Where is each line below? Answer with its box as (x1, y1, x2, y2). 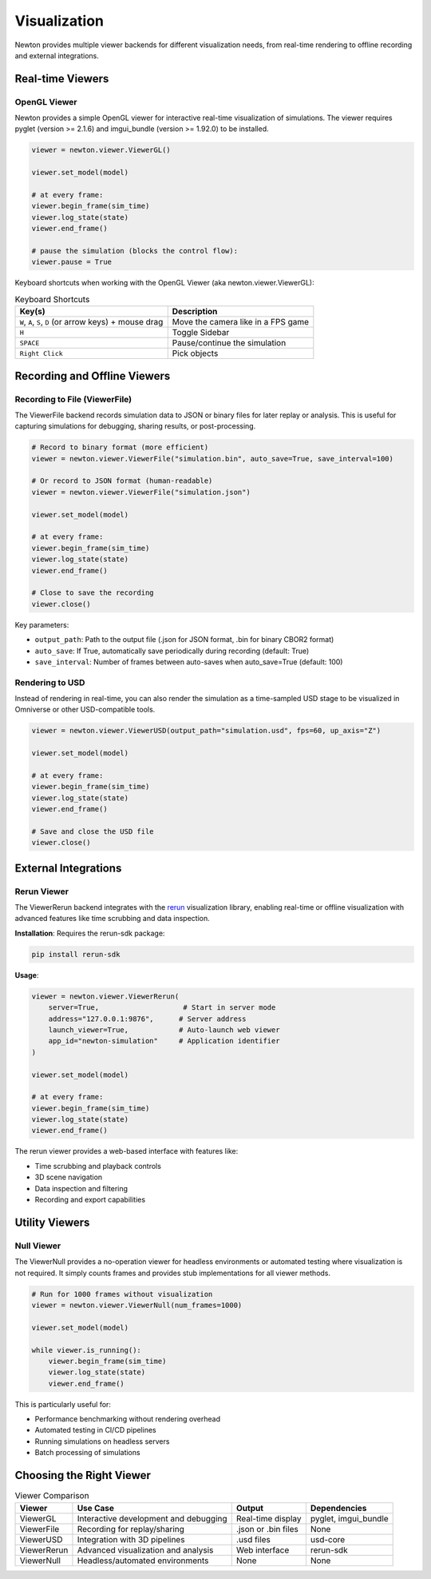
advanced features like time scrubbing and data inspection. (14, 914, 211, 923)
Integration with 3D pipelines (77, 1533, 185, 1545)
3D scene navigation (34, 1172, 103, 1182)
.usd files (235, 1533, 271, 1545)
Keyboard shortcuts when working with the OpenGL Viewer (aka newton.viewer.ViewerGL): (14, 278, 314, 288)
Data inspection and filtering (34, 1183, 128, 1193)
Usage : (14, 970, 39, 979)
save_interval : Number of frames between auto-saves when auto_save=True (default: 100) (34, 656, 343, 667)
